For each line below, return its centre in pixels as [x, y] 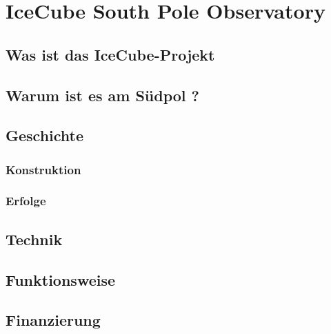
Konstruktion [43, 169]
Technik [34, 239]
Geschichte [45, 135]
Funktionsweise [61, 279]
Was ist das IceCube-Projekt [110, 54]
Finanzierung [53, 320]
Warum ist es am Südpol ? [102, 95]
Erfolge [26, 201]
